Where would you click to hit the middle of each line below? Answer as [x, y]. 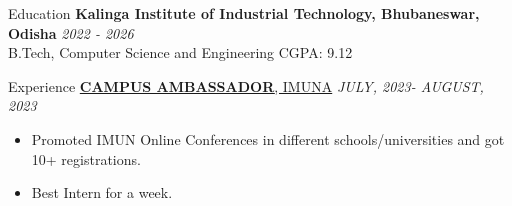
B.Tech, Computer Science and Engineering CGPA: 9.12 [180, 52]
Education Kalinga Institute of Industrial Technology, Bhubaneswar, [244, 13]
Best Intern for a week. [102, 192]
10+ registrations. [86, 158]
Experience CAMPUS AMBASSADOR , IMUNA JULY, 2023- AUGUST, [246, 85]
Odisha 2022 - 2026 [71, 32]
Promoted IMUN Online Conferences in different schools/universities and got [268, 138]
